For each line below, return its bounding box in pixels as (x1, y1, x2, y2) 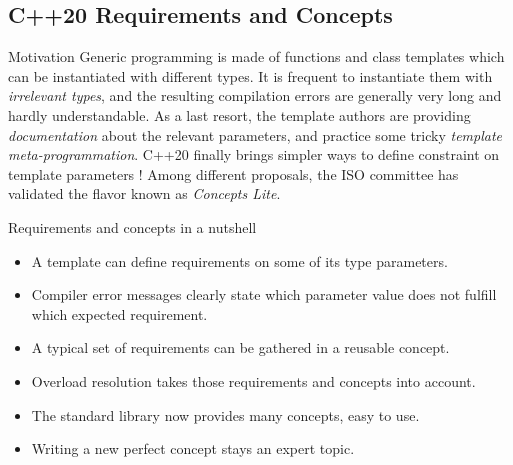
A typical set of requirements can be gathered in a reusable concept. (31, 337, 450, 358)
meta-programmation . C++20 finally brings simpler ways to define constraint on (8, 144, 500, 165)
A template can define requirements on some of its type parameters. (31, 250, 448, 271)
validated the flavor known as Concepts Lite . (8, 183, 281, 204)
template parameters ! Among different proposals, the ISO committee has (8, 163, 459, 184)
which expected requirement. (31, 303, 208, 324)
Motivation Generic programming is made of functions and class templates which (8, 46, 505, 67)
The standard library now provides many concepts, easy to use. (31, 404, 420, 425)
